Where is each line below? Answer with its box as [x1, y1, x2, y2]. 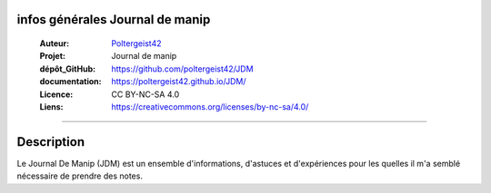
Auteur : [39, 38, 70, 49]
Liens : [39, 101, 64, 112]
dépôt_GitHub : [39, 63, 95, 74]
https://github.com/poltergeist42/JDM [111, 63, 254, 74]
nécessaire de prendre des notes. [16, 170, 143, 181]
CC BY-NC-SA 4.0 [111, 89, 180, 100]
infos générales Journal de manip [16, 12, 211, 27]
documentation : [39, 76, 102, 87]
